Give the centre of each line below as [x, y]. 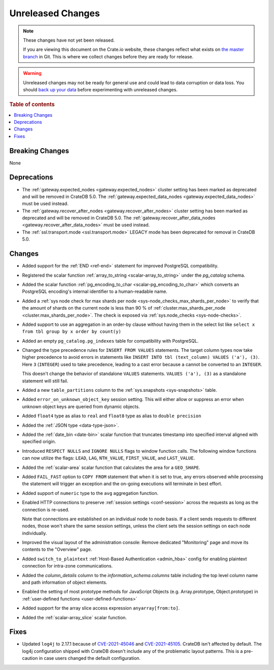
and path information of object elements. [65, 582]
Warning [32, 73]
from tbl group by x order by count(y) [72, 332]
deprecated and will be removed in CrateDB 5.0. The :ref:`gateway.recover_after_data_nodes [119, 218]
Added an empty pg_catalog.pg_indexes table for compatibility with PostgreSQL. [110, 341]
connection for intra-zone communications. [67, 566]
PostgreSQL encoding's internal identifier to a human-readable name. [95, 291]
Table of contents [32, 105]
